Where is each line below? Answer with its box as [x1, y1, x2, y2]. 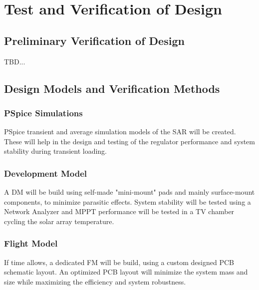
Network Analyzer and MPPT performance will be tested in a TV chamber [4, 206, 235, 217]
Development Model [4, 167, 87, 179]
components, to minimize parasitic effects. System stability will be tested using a [4, 196, 251, 207]
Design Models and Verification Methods [4, 80, 220, 96]
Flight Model [4, 237, 58, 250]
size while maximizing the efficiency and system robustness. [4, 276, 186, 287]
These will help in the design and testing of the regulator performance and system [4, 136, 255, 146]
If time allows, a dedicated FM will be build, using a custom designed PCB [4, 257, 234, 267]
